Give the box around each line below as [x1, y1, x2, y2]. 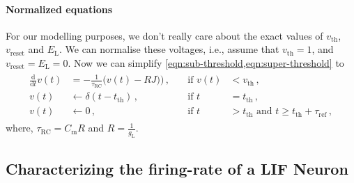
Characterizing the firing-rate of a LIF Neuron [6, 157, 348, 179]
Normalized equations [6, 1, 113, 16]
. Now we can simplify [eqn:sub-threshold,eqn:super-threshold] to [68, 55, 344, 70]
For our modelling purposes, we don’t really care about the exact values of [6, 28, 323, 42]
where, [6, 120, 33, 135]
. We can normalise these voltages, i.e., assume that [59, 42, 279, 56]
